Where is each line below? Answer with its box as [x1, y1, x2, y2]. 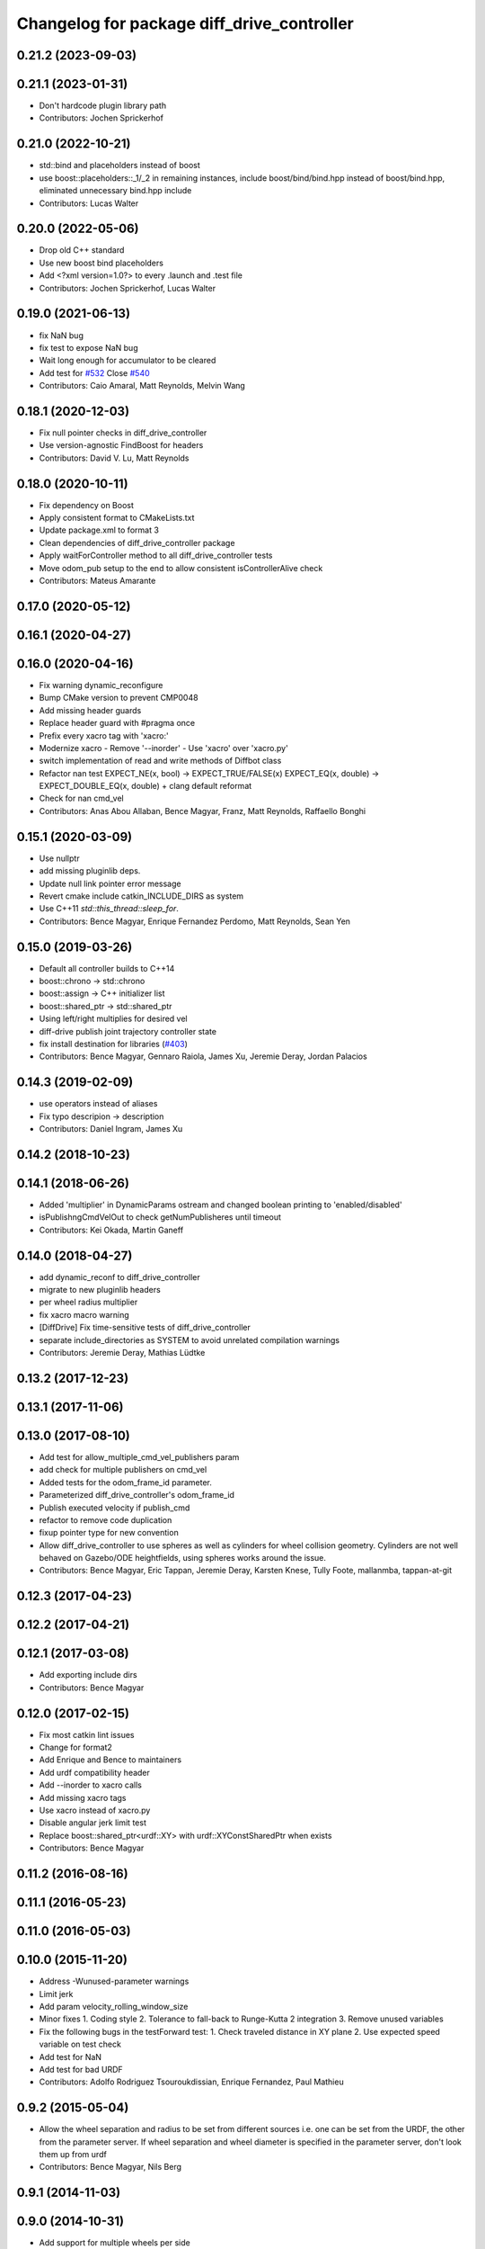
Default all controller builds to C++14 [39, 963, 175, 973]
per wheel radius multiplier [39, 1296, 138, 1308]
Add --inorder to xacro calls [39, 1779, 143, 1790]
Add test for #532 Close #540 [39, 367, 150, 378]
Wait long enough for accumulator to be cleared [39, 355, 216, 366]
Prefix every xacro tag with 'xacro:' [39, 730, 170, 741]
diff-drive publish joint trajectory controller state [39, 1026, 217, 1036]
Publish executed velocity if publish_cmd [39, 1502, 190, 1513]
